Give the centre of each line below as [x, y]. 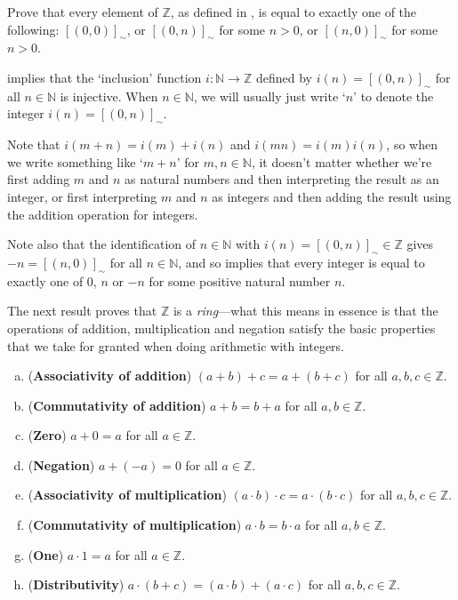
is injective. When [109, 96]
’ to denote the [394, 96]
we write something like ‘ [75, 161]
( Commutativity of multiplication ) [135, 525]
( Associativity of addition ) [110, 376]
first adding [39, 179]
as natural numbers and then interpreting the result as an [282, 179]
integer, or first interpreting [82, 196]
